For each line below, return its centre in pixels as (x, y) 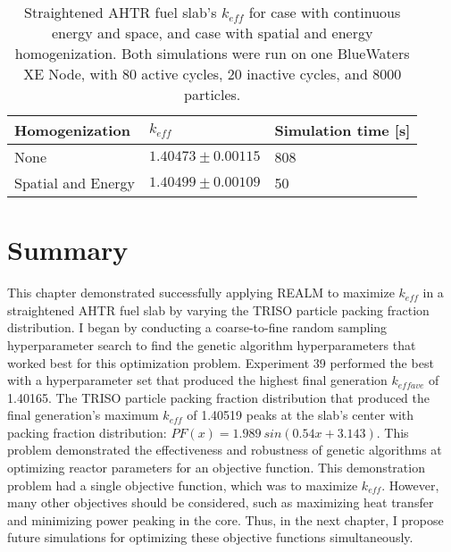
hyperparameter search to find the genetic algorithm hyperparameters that (212, 344)
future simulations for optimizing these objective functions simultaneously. (210, 537)
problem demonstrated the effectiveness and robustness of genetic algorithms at (225, 450)
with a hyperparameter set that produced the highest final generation (197, 380)
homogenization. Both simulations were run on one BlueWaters (212, 53)
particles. (213, 94)
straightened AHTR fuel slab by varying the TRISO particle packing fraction (218, 309)
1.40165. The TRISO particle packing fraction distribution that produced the (219, 397)
